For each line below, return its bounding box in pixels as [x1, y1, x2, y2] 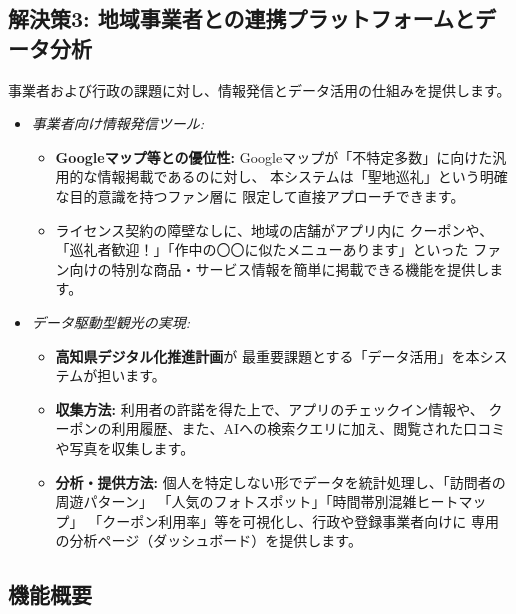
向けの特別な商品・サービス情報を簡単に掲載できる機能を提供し [69, 258, 490, 279]
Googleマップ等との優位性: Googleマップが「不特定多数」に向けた [55, 146, 493, 167]
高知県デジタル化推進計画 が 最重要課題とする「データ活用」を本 [55, 345, 480, 366]
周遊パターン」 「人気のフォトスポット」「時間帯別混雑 [55, 491, 417, 512]
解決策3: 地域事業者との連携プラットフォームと [8, 3, 475, 34]
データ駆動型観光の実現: [31, 311, 191, 332]
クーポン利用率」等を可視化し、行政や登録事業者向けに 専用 [102, 510, 499, 531]
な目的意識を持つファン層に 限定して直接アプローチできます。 [55, 185, 465, 206]
